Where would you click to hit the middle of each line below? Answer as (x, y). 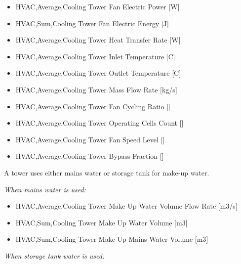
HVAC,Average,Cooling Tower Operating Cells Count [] (100, 123)
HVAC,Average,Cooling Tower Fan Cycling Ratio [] (93, 106)
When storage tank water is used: (54, 255)
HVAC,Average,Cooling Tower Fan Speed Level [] (90, 139)
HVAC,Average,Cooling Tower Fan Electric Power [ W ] (98, 6)
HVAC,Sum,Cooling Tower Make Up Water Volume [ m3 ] (101, 222)
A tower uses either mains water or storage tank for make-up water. (107, 172)
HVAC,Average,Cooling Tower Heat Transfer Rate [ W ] (98, 40)
